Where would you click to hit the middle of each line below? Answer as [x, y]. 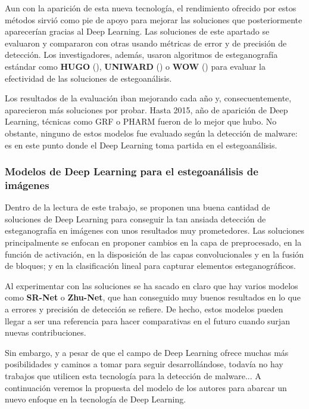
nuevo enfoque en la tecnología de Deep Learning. [96, 399]
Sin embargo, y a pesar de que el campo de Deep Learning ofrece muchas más [147, 352]
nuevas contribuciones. [46, 332]
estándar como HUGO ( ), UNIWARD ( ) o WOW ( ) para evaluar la [135, 66]
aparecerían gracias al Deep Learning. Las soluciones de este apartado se [137, 31]
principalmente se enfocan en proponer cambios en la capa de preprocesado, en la [153, 242]
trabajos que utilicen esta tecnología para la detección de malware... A [133, 375]
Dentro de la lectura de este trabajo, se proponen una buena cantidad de [138, 207]
